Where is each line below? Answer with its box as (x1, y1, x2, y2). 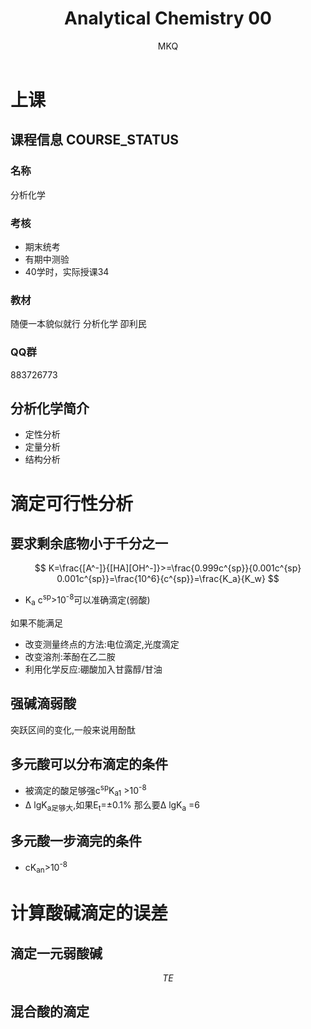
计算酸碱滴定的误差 (10, 902, 169, 925)
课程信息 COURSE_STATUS (10, 132, 180, 149)
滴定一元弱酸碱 (10, 945, 103, 962)
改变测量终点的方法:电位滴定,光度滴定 (24, 638, 180, 650)
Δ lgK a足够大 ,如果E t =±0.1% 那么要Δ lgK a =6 (24, 798, 200, 813)
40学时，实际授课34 (24, 265, 110, 277)
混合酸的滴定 (10, 1003, 90, 1021)
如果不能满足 (10, 617, 63, 629)
